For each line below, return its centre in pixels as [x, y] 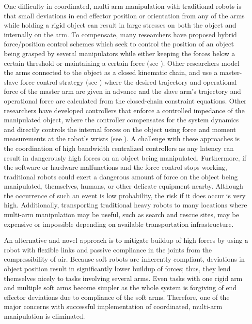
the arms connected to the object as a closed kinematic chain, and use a [111, 72]
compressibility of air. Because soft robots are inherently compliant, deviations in [125, 259]
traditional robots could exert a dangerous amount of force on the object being [121, 176]
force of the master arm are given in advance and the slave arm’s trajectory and [123, 91]
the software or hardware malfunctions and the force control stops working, [116, 167]
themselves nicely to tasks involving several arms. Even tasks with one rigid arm [123, 278]
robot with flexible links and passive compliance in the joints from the [108, 249]
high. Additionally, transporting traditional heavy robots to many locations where [126, 205]
